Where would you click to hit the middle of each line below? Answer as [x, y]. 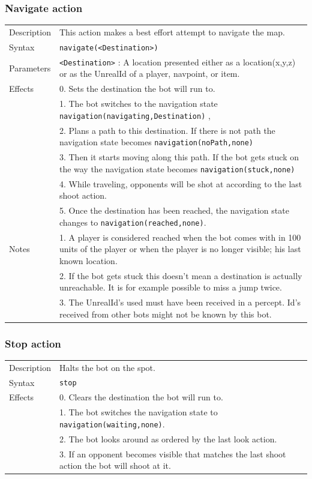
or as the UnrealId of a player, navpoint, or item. [149, 74]
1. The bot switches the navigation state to [138, 412]
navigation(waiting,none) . [112, 423]
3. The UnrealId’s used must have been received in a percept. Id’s [180, 302]
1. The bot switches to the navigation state [138, 104]
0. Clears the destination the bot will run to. [141, 397]
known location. [88, 260]
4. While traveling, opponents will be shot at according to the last [181, 183]
